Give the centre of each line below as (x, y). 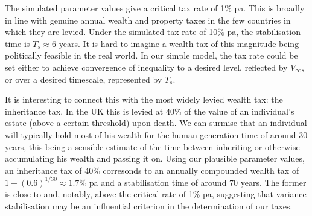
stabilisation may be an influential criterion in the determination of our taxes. (149, 206)
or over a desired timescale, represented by (84, 79)
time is (18, 43)
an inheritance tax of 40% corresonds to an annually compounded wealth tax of (152, 170)
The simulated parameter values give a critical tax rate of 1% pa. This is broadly (155, 8)
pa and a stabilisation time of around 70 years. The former (198, 182)
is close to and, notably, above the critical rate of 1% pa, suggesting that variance (156, 194)
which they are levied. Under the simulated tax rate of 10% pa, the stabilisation (153, 32)
